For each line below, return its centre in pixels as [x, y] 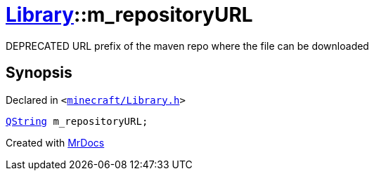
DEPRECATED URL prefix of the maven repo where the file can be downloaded [187, 46]
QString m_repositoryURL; [77, 121]
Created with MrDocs [55, 142]
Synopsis [39, 73]
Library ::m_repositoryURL [129, 15]
